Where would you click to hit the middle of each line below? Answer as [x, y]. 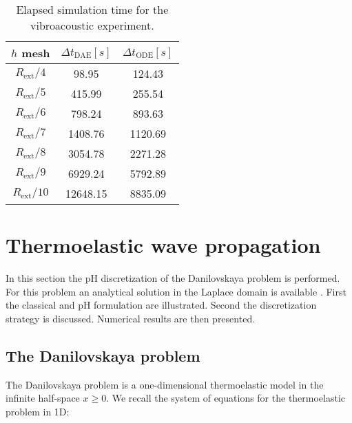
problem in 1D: [38, 411]
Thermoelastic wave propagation [163, 245]
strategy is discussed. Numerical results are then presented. [131, 318]
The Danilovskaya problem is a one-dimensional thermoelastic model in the [165, 384]
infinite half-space [43, 398]
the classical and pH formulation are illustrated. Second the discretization [161, 305]
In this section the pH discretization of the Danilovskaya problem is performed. [173, 278]
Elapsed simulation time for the [92, 9]
